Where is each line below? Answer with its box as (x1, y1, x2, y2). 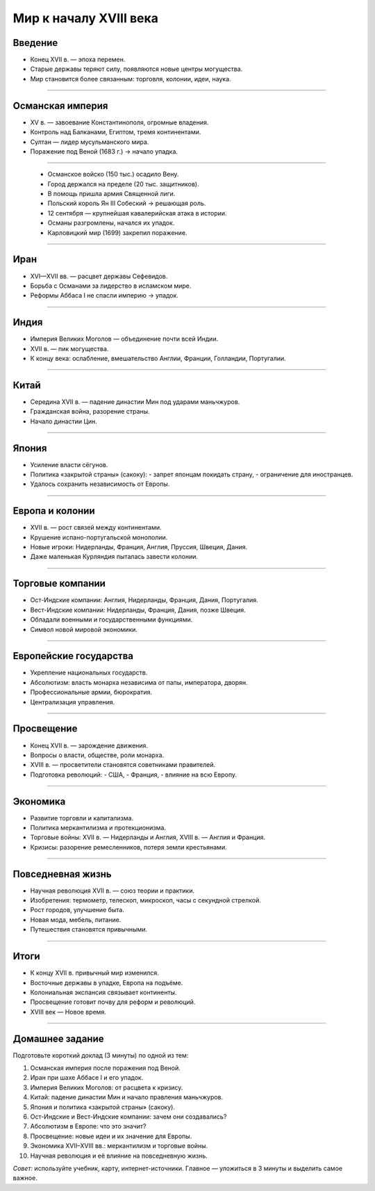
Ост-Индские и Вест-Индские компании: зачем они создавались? (30, 1112, 227, 1121)
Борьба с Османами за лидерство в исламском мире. (30, 282, 192, 290)
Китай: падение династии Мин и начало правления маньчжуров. (30, 1093, 224, 1101)
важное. (12, 1174, 37, 1182)
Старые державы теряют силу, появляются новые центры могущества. (30, 65, 243, 73)
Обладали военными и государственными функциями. (30, 615, 193, 624)
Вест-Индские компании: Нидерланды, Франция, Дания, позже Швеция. (30, 606, 246, 614)
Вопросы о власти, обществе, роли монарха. (30, 751, 165, 759)
